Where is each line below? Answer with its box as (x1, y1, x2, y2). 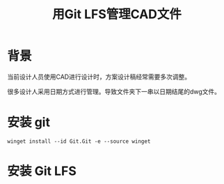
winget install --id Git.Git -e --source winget (7, 137, 151, 145)
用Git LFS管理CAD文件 (51, 6, 182, 22)
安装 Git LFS (7, 163, 77, 179)
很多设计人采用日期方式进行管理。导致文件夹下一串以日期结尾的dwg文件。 (7, 87, 221, 95)
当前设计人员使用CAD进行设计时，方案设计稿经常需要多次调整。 (7, 72, 191, 81)
